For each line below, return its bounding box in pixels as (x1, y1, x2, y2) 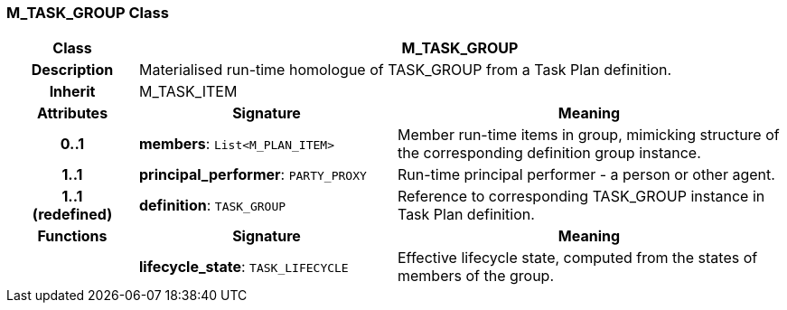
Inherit (49, 82, 96, 101)
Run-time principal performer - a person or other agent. (397, 165, 775, 184)
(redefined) (32, 205, 113, 224)
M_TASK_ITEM (138, 82, 238, 101)
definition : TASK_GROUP (138, 196, 286, 215)
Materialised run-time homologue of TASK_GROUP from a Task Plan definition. (138, 61, 672, 80)
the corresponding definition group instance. (397, 144, 701, 163)
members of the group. (397, 267, 554, 286)
